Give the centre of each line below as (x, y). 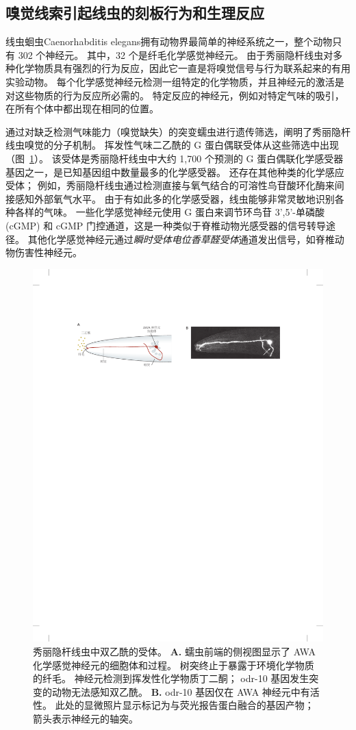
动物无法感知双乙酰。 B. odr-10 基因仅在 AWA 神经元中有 (181, 691)
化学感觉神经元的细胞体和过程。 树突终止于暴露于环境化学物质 (174, 665)
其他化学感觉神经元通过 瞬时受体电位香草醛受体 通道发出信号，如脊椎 (181, 239)
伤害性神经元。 (48, 252)
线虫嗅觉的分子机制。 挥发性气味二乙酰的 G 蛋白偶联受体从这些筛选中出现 (172, 145)
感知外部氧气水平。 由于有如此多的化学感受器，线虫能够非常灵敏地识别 (175, 198)
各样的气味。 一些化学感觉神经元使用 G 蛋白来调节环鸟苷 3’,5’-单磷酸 (169, 212)
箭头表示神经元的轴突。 (86, 719)
